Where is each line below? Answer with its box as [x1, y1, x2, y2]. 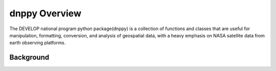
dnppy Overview [9, 8, 82, 19]
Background [9, 53, 50, 62]
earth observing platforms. [9, 40, 66, 46]
